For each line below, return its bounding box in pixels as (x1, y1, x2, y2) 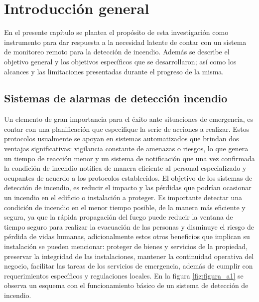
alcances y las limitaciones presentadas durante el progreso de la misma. (4, 66, 224, 76)
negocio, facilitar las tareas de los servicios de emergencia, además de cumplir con (4, 261, 253, 271)
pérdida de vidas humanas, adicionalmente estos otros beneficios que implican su (4, 231, 250, 242)
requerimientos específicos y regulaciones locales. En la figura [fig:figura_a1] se (4, 270, 244, 281)
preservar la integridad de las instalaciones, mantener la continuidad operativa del (4, 251, 254, 261)
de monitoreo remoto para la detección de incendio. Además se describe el (4, 46, 230, 57)
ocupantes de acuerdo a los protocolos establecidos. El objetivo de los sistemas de (4, 172, 253, 183)
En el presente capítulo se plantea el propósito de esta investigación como (4, 27, 229, 37)
